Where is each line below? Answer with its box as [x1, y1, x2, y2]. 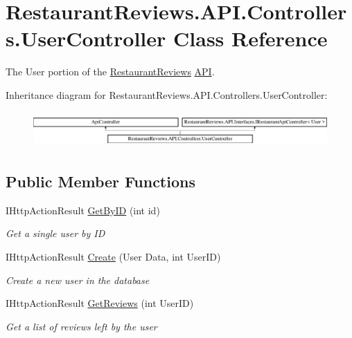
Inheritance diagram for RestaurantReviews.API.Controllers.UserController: [6, 87, 328, 102]
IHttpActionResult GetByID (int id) [6, 203, 160, 217]
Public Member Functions [6, 171, 195, 191]
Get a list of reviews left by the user [6, 319, 157, 333]
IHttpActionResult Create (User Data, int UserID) [6, 250, 221, 263]
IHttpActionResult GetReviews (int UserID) [6, 296, 194, 310]
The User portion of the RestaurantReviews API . [6, 64, 215, 79]
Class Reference [173, 24, 328, 53]
